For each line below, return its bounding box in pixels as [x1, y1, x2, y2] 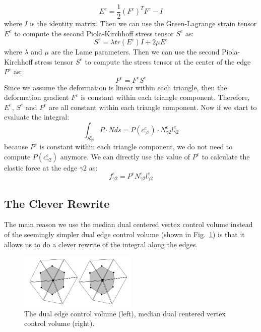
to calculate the [202, 151, 250, 161]
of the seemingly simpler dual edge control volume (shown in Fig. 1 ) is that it [4, 229, 245, 240]
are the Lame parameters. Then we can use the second [51, 46, 220, 57]
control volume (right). [24, 318, 95, 328]
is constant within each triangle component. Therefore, [81, 92, 250, 102]
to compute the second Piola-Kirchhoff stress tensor [14, 28, 174, 38]
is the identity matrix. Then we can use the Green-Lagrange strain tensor [30, 18, 257, 29]
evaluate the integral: [4, 112, 70, 122]
